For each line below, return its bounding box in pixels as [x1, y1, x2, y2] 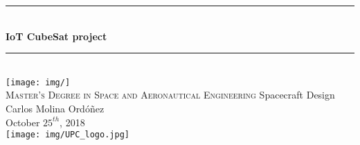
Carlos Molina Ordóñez [6, 101, 105, 116]
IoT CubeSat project [6, 28, 107, 43]
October [6, 114, 40, 129]
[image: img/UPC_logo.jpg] [6, 130, 129, 140]
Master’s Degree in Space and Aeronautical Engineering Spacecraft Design [6, 87, 335, 102]
